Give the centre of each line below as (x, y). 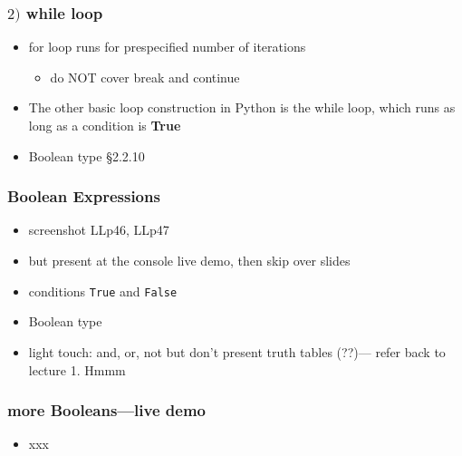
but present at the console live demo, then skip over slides (189, 261)
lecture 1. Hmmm (77, 369)
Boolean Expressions (84, 196)
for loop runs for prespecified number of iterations (167, 47)
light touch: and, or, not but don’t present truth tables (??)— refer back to (237, 351)
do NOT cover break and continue (145, 77)
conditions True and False (103, 291)
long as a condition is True (105, 126)
